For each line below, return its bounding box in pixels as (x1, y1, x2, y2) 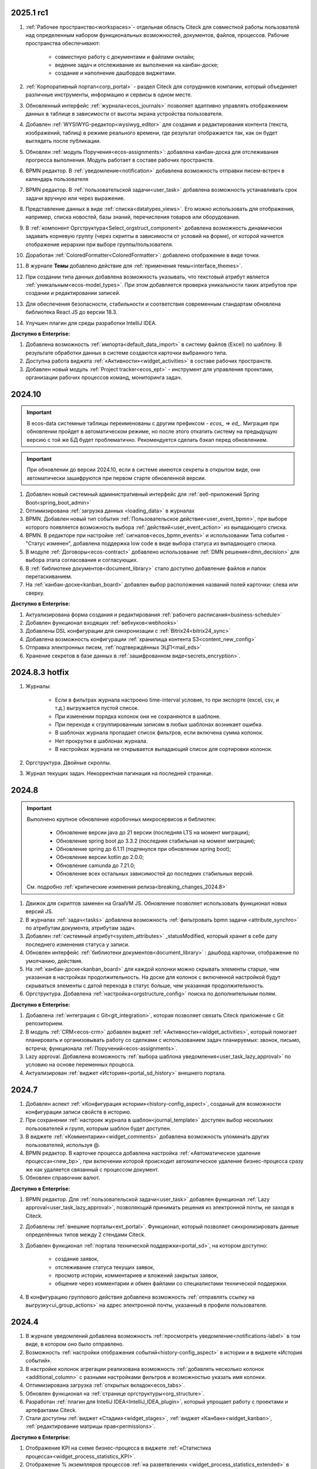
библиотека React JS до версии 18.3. (25, 308, 117, 316)
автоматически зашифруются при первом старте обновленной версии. (26, 474, 207, 481)
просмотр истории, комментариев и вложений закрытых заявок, (55, 1272, 218, 1279)
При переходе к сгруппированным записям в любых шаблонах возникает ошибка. (55, 721, 264, 728)
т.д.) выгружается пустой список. (55, 705, 139, 712)
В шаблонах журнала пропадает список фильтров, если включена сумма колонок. (55, 729, 264, 736)
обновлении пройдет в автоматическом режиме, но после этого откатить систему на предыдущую (26, 428, 278, 435)
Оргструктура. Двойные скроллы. (25, 759, 112, 766)
